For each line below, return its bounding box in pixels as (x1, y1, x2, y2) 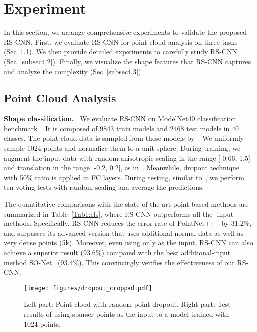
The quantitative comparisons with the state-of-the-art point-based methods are (4, 199, 249, 209)
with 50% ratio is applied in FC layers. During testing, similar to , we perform (4, 172, 244, 182)
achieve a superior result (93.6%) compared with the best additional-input (4, 247, 231, 258)
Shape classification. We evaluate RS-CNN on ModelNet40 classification (4, 113, 236, 124)
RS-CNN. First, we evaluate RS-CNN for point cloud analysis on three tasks (4, 36, 238, 47)
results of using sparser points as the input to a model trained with (24, 309, 229, 319)
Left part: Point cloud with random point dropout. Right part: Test (24, 299, 231, 309)
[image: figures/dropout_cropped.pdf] (24, 284, 152, 292)
